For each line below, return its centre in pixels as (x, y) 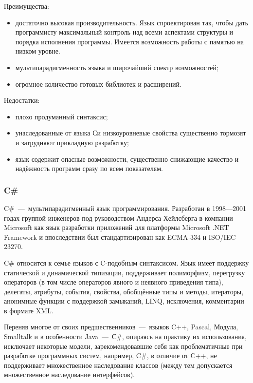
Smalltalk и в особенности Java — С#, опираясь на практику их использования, (125, 336)
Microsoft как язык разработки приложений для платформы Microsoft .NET (117, 227)
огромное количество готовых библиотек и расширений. (98, 84)
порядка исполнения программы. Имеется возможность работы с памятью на (130, 41)
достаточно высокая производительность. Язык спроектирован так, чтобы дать (132, 22)
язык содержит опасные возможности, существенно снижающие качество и (127, 159)
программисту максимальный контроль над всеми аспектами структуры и (124, 32)
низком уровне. (38, 51)
